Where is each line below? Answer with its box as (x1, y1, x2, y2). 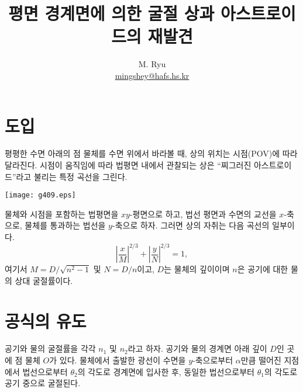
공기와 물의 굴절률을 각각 (5, 342, 96, 355)
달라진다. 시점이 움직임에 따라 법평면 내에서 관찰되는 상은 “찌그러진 (5, 159, 252, 171)
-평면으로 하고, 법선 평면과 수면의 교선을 (129, 207, 277, 220)
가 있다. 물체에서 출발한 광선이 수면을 (49, 354, 186, 366)
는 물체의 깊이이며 (164, 263, 230, 275)
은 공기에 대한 (237, 263, 288, 275)
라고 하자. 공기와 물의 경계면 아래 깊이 (128, 342, 267, 355)
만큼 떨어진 (240, 354, 281, 366)
